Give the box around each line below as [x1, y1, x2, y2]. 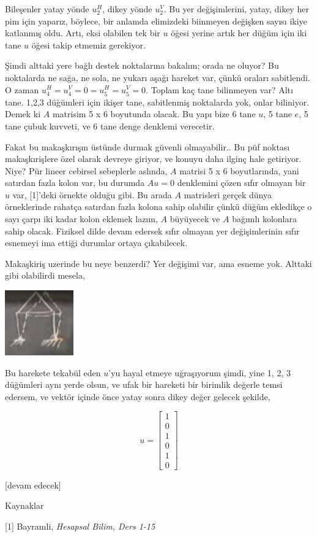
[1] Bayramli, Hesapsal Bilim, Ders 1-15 [5, 519, 155, 532]
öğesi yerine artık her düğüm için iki [171, 26, 307, 39]
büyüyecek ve [170, 212, 220, 225]
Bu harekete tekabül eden [5, 366, 101, 379]
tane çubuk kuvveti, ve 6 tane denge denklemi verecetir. [5, 119, 215, 132]
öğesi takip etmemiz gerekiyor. [31, 38, 146, 51]
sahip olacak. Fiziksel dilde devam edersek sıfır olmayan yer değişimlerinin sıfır [5, 224, 300, 237]
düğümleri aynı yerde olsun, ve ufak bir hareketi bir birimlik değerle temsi [5, 378, 283, 391]
